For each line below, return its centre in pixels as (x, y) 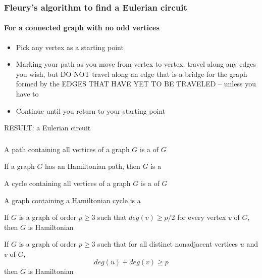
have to (27, 94)
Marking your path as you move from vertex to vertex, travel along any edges (136, 64)
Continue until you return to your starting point (91, 110)
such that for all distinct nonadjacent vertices (168, 244)
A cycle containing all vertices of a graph (67, 183)
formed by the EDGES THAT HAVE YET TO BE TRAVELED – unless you (136, 84)
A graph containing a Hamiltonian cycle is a (72, 200)
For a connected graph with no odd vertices (82, 28)
